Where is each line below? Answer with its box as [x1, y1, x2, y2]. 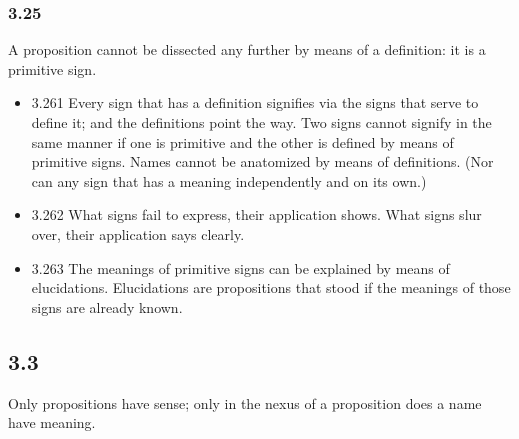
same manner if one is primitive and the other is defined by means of [31, 131, 454, 152]
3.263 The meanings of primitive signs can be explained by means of [31, 257, 450, 278]
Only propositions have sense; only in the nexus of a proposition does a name [8, 392, 482, 413]
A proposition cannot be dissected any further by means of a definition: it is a [8, 39, 486, 60]
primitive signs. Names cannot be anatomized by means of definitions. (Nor [31, 151, 494, 172]
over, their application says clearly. [31, 223, 245, 244]
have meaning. [8, 412, 96, 433]
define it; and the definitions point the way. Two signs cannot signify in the [31, 112, 492, 132]
